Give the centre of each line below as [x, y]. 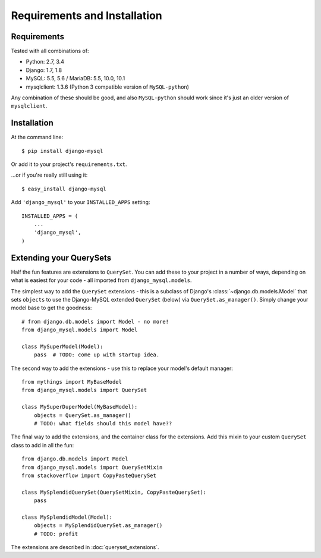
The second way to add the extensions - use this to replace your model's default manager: [122, 368]
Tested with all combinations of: [50, 51]
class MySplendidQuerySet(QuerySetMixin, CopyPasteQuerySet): [114, 492]
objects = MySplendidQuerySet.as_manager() [98, 526]
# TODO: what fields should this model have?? [103, 423]
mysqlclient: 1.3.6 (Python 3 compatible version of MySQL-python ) [108, 87]
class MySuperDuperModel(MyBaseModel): [80, 407]
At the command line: [37, 137]
